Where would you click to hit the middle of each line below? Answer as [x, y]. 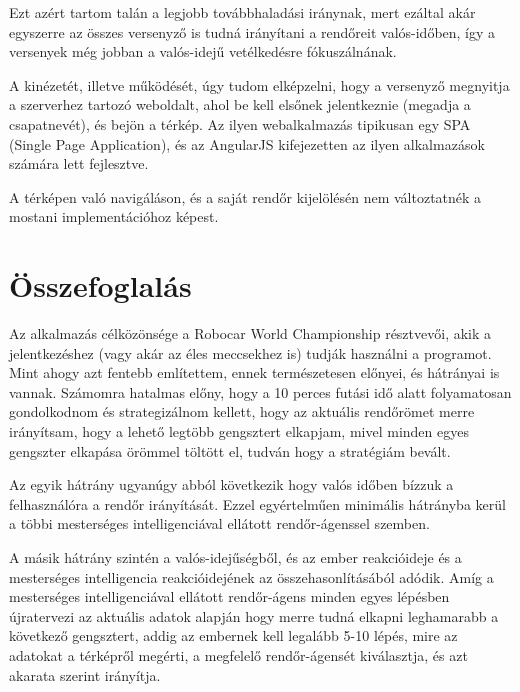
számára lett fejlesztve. [79, 163]
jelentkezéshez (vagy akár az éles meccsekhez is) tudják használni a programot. [250, 352]
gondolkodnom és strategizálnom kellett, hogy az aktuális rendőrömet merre [242, 411]
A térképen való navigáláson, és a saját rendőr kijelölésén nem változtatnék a [245, 196]
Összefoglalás [100, 285]
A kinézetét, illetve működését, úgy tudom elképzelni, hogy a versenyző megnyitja [259, 84]
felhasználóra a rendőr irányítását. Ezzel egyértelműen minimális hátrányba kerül [257, 503]
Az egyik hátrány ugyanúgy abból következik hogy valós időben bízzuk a [231, 484]
